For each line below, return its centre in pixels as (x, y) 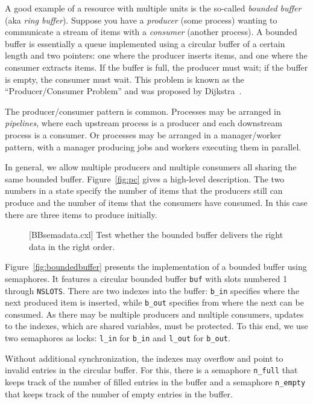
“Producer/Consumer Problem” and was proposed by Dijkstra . (123, 91)
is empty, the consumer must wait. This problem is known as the (125, 79)
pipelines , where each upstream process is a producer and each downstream (144, 123)
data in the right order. (72, 246)
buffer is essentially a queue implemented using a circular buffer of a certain (145, 43)
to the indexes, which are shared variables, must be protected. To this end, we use (156, 326)
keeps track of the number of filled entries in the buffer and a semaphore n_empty (155, 381)
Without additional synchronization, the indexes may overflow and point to (144, 358)
